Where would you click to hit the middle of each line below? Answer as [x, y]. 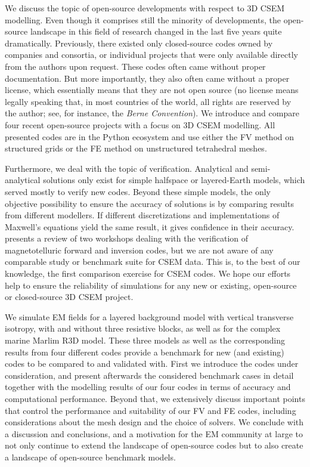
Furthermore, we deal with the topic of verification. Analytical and [127, 168]
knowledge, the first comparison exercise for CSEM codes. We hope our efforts [148, 273]
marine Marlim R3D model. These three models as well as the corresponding [145, 340]
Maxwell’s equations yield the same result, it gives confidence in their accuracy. [150, 226]
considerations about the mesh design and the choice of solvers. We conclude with [154, 422]
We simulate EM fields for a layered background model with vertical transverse [149, 316]
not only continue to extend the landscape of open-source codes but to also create [154, 445]
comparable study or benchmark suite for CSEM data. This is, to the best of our [153, 262]
